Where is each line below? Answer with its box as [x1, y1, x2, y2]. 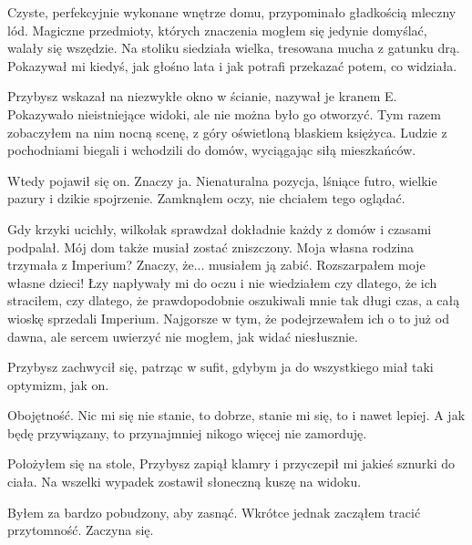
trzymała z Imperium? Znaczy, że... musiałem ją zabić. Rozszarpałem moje [7, 255, 426, 274]
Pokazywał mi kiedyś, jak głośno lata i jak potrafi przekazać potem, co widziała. [7, 56, 457, 75]
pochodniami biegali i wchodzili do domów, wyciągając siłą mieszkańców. [7, 140, 416, 159]
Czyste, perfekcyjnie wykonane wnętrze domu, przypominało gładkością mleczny [7, 3, 457, 21]
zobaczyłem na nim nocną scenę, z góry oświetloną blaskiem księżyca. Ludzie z [7, 122, 447, 141]
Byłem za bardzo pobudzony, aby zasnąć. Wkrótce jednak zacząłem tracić [7, 502, 421, 521]
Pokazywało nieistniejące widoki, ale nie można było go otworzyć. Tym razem [7, 104, 441, 123]
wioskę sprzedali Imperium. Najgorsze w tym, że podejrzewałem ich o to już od [7, 308, 449, 327]
